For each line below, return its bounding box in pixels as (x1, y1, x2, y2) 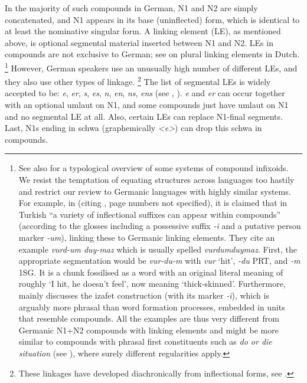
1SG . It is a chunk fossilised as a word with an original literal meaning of (18, 266, 283, 278)
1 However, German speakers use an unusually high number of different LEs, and (5, 60, 298, 74)
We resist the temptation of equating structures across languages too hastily (18, 174, 295, 186)
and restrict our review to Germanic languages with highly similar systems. (18, 185, 291, 197)
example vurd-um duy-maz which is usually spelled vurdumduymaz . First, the (18, 243, 297, 255)
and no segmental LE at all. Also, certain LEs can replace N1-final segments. (5, 110, 283, 122)
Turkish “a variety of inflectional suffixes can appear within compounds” (18, 208, 281, 220)
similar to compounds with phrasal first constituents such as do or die (18, 335, 272, 348)
